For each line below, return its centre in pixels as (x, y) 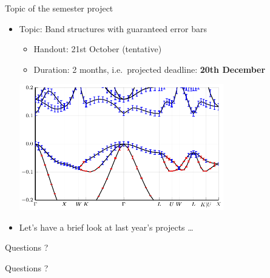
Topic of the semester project (59, 8)
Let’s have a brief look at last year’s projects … (106, 227)
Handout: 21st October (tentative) (98, 49)
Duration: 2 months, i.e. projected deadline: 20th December (150, 69)
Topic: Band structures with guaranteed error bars (113, 28)
